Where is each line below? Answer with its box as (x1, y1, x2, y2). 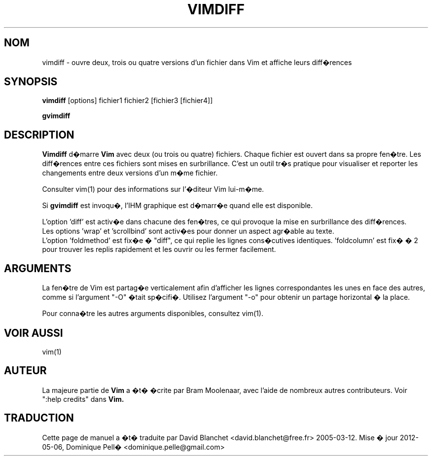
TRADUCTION (4, 412, 74, 425)
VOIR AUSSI (4, 326, 63, 339)
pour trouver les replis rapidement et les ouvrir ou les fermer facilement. (42, 245, 276, 254)
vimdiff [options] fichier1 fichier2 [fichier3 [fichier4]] (42, 96, 213, 105)
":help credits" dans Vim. (42, 394, 124, 403)
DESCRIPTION (4, 128, 74, 141)
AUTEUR (4, 364, 47, 377)
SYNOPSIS (4, 75, 58, 88)
